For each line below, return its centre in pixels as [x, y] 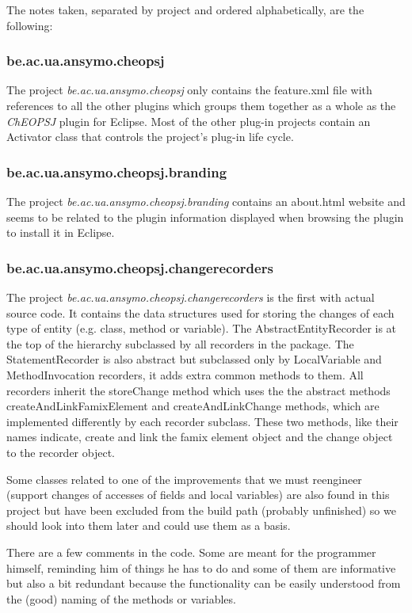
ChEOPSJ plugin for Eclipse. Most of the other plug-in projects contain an [189, 121]
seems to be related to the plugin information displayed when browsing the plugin [205, 217]
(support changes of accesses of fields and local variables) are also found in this [198, 495]
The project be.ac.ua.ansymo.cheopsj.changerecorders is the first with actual [191, 297]
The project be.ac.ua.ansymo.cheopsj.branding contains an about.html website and [206, 201]
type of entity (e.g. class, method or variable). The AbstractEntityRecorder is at [202, 328]
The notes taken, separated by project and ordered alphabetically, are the [185, 10]
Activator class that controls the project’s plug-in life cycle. [150, 137]
